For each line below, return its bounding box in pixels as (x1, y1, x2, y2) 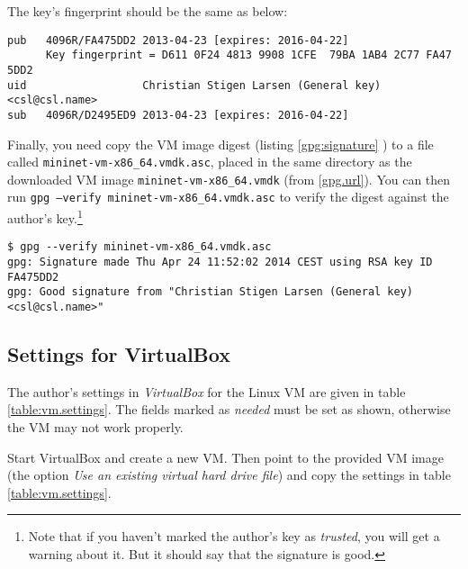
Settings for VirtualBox (7, 340, 230, 368)
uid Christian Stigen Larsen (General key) (7, 78, 382, 92)
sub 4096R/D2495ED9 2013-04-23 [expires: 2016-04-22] (7, 108, 349, 122)
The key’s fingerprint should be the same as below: (7, 2, 288, 20)
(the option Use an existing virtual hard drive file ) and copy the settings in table (7, 465, 451, 484)
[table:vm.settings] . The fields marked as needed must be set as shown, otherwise (7, 400, 451, 419)
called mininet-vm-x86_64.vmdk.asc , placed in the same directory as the (7, 152, 412, 171)
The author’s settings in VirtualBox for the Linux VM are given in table (7, 382, 406, 401)
